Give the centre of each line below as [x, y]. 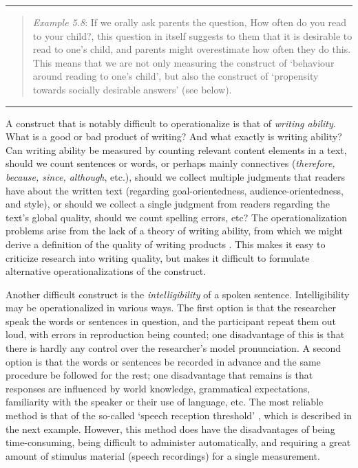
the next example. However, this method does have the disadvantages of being [170, 428]
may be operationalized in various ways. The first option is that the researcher [171, 308]
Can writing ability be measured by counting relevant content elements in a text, [176, 149]
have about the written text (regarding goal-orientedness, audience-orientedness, [175, 190]
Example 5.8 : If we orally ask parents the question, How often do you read [190, 22]
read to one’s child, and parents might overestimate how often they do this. [192, 49]
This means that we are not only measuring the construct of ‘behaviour [183, 62]
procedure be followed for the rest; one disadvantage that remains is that [159, 375]
